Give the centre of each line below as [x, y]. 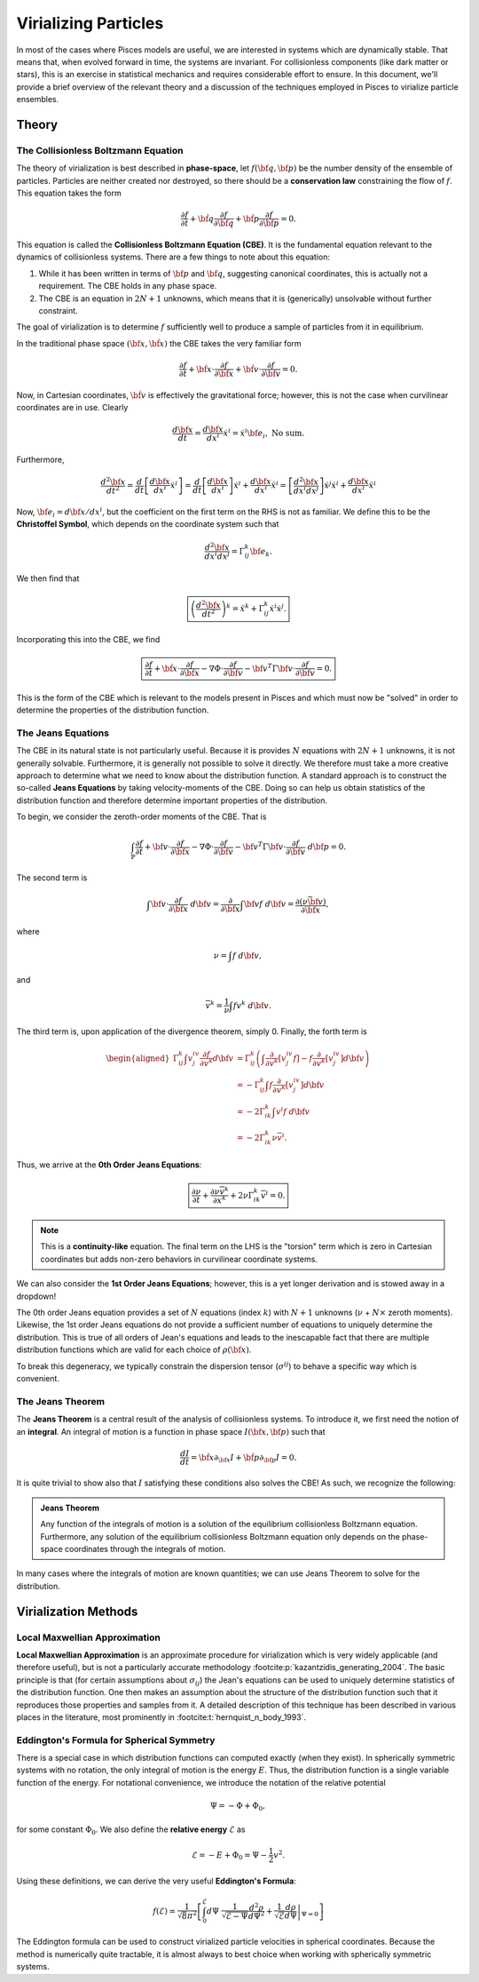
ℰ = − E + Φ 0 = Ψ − [230, 1856]
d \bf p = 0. [327, 847]
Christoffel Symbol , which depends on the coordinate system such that [148, 524]
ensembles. [38, 99]
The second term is [52, 878]
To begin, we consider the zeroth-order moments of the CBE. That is [141, 816]
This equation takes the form [69, 193]
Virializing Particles [90, 23]
